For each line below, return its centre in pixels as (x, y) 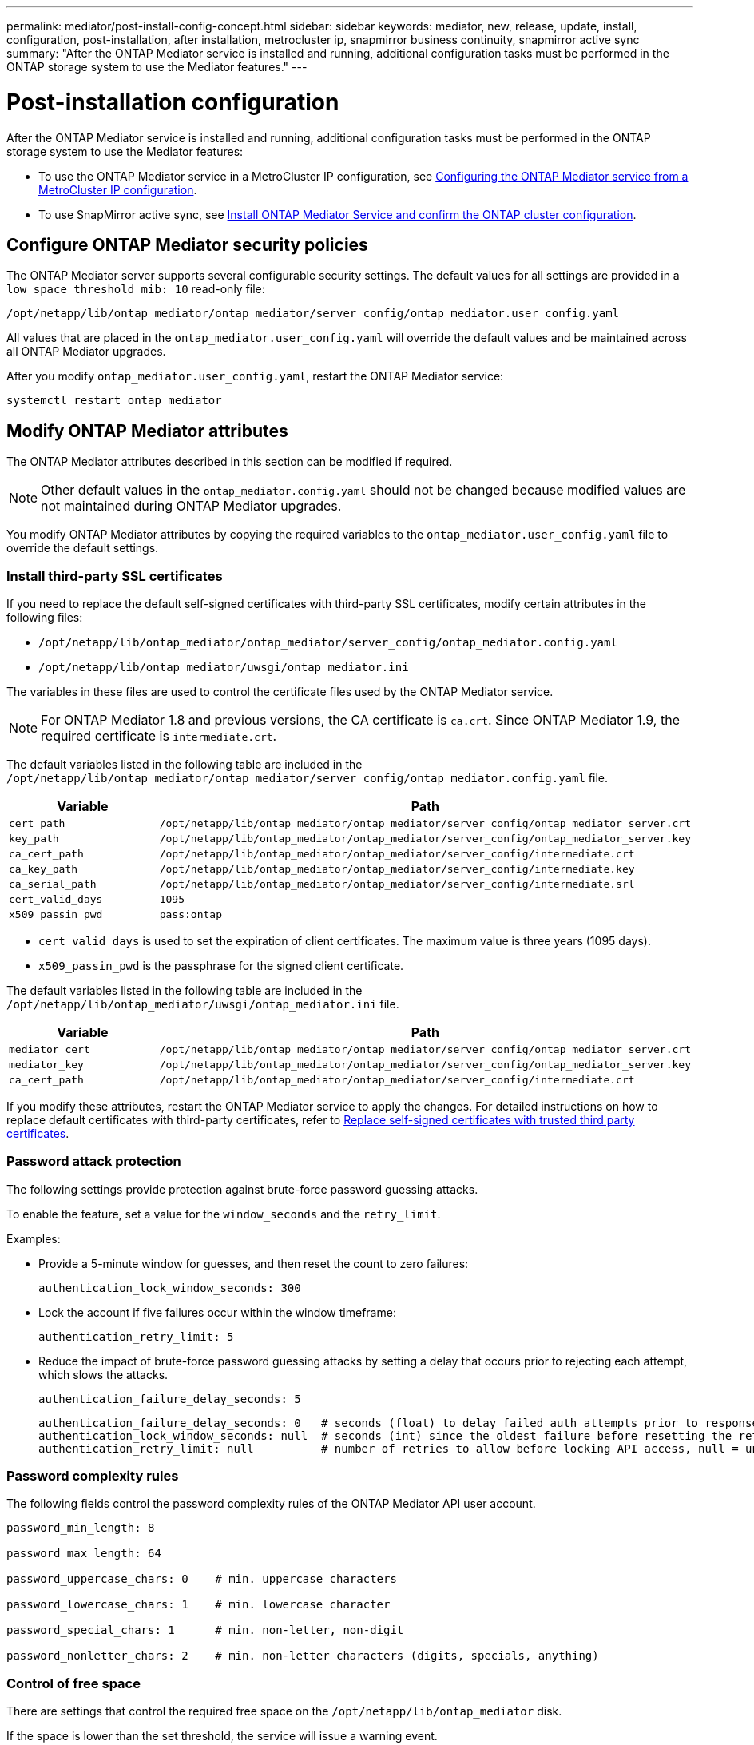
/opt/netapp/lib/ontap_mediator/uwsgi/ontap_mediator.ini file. (203, 1004)
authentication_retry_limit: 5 (136, 1336)
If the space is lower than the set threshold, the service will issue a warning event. (222, 1736)
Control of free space (73, 1683)
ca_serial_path (53, 884)
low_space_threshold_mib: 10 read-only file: (136, 289)
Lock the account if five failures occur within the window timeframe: (217, 1312)
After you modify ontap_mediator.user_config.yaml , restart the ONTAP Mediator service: (255, 376)
